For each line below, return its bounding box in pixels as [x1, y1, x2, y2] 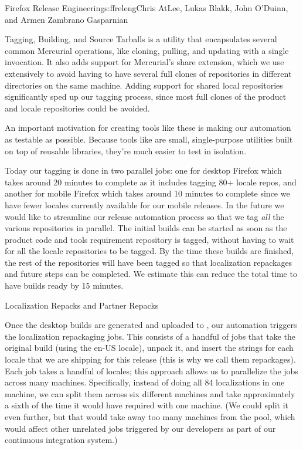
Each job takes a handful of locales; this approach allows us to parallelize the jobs [5, 364, 298, 377]
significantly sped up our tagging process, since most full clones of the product [5, 90, 287, 103]
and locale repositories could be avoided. [5, 101, 150, 114]
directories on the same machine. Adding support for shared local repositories [5, 79, 283, 91]
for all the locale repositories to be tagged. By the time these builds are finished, [5, 245, 294, 257]
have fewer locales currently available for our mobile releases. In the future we [5, 198, 284, 211]
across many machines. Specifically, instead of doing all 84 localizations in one [5, 376, 285, 388]
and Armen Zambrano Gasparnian [5, 13, 128, 25]
